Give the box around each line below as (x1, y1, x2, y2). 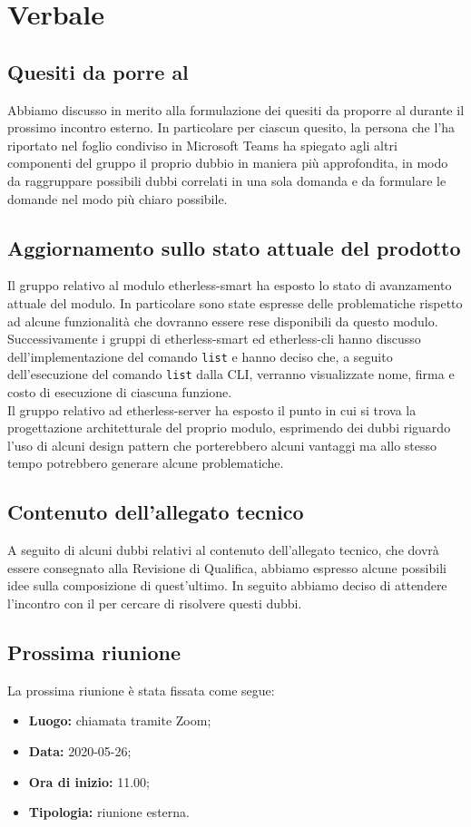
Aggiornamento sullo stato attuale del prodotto (7, 233, 461, 261)
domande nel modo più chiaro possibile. (7, 189, 228, 208)
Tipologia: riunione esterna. (28, 803, 190, 822)
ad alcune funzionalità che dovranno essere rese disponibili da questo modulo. (7, 311, 438, 330)
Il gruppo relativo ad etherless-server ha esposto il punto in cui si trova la (7, 400, 417, 419)
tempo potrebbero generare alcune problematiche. (7, 453, 284, 472)
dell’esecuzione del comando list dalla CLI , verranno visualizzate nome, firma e (7, 365, 455, 384)
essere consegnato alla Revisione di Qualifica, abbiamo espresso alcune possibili (7, 558, 446, 577)
